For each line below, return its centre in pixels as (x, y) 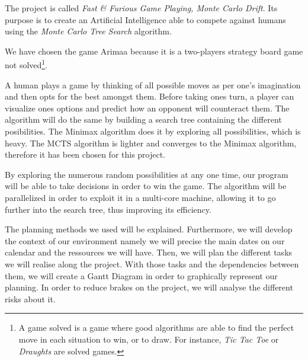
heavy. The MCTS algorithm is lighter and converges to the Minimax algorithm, (151, 143)
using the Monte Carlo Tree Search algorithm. (88, 31)
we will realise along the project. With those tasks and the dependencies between (152, 263)
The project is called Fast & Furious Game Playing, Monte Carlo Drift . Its (141, 8)
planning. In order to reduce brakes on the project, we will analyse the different (149, 287)
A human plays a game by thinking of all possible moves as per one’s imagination (153, 84)
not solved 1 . (26, 64)
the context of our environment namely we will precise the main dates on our (145, 240)
